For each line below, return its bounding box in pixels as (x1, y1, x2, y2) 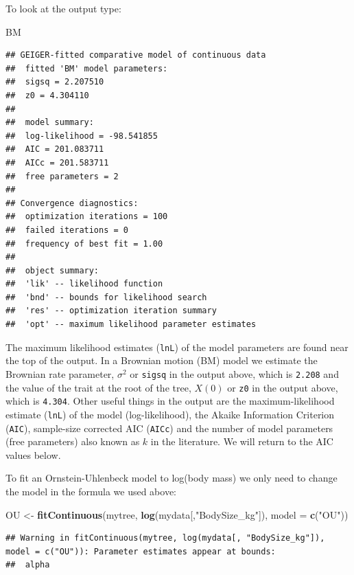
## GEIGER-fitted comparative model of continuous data (5, 50, 266, 60)
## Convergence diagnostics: (5, 198, 139, 208)
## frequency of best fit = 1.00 (5, 238, 163, 249)
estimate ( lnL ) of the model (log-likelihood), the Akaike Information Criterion (5, 407, 335, 421)
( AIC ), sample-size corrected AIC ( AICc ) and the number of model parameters (5, 420, 333, 435)
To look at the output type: (5, 1, 121, 15)
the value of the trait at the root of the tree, (5, 380, 191, 394)
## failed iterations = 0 (5, 225, 128, 235)
